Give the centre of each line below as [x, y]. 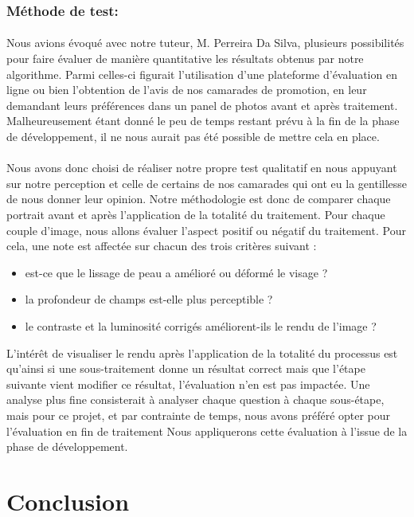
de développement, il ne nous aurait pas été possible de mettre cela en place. [193, 136]
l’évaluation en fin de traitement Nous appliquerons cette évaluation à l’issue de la [207, 431]
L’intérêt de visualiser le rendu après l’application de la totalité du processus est [202, 352]
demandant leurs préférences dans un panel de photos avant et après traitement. [202, 105]
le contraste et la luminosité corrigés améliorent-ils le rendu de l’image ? [201, 325]
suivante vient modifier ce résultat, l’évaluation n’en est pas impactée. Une [188, 384]
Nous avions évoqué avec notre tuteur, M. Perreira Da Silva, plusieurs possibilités [205, 43]
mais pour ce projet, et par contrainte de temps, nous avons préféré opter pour [199, 415]
